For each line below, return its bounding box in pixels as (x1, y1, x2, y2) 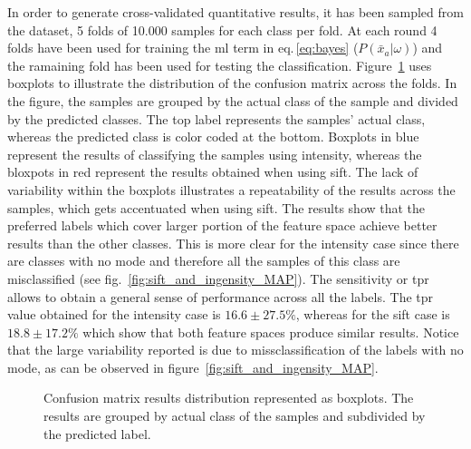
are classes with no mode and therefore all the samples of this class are (7, 251, 400, 270)
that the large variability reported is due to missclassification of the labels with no (7, 340, 464, 359)
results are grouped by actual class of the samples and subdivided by (43, 406, 426, 425)
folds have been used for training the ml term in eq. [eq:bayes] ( (7, 38, 359, 57)
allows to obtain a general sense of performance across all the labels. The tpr (7, 287, 434, 306)
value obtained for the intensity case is (7, 305, 221, 324)
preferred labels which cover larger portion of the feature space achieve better (7, 216, 437, 235)
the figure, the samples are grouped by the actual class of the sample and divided (7, 91, 458, 110)
